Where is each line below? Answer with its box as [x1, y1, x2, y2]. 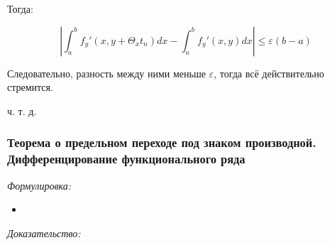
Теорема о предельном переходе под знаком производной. [7, 134, 317, 151]
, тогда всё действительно [214, 65, 324, 80]
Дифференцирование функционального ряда [7, 150, 246, 168]
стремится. [7, 80, 53, 94]
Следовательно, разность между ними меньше [7, 65, 206, 80]
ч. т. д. [7, 103, 37, 118]
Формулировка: [7, 178, 72, 192]
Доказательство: [7, 225, 81, 240]
